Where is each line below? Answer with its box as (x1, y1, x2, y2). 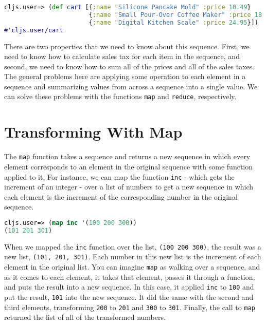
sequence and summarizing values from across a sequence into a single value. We (4, 81, 258, 91)
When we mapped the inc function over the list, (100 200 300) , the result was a (4, 241, 261, 252)
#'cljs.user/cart (4, 26, 63, 34)
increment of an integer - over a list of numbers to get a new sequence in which (4, 181, 254, 192)
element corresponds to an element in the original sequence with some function (4, 161, 253, 171)
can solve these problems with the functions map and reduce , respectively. (4, 91, 237, 102)
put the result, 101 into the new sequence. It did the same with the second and (4, 291, 254, 302)
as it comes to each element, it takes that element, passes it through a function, (4, 271, 255, 282)
